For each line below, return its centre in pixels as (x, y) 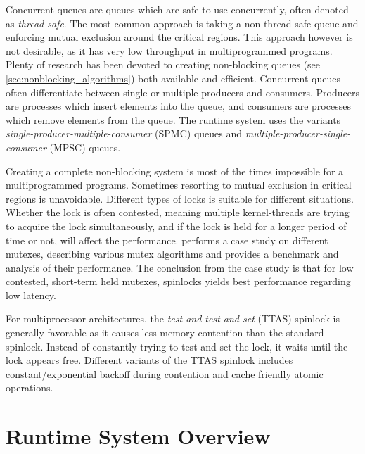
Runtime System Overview (138, 436)
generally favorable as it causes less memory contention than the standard (165, 333)
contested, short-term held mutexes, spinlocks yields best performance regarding (178, 281)
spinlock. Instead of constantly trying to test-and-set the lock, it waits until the (177, 346)
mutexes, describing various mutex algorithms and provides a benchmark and (172, 254)
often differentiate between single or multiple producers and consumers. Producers (182, 92)
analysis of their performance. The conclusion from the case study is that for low (180, 267)
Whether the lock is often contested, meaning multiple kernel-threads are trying (178, 212)
